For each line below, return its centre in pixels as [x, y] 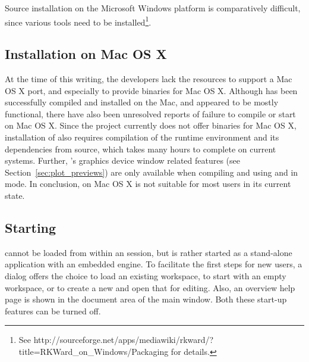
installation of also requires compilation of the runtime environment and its [142, 137]
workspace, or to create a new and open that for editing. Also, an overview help [150, 287]
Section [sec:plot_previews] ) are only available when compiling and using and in [152, 172]
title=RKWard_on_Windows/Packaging [94, 351]
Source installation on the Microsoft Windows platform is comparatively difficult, [153, 8]
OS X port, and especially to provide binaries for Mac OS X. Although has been [151, 90]
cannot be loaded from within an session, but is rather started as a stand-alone [149, 252]
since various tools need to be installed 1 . [78, 21]
